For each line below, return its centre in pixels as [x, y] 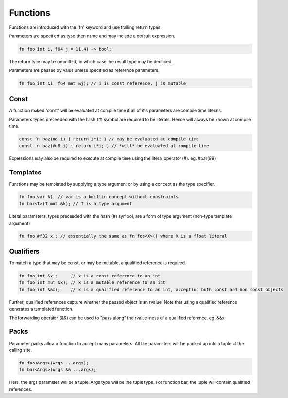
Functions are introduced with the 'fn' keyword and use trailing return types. [85, 27]
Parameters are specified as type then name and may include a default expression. [92, 36]
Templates [25, 172]
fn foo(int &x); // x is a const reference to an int [90, 276]
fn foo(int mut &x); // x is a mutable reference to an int [92, 283]
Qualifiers [24, 251]
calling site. [20, 350]
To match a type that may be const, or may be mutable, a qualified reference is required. [98, 263]
